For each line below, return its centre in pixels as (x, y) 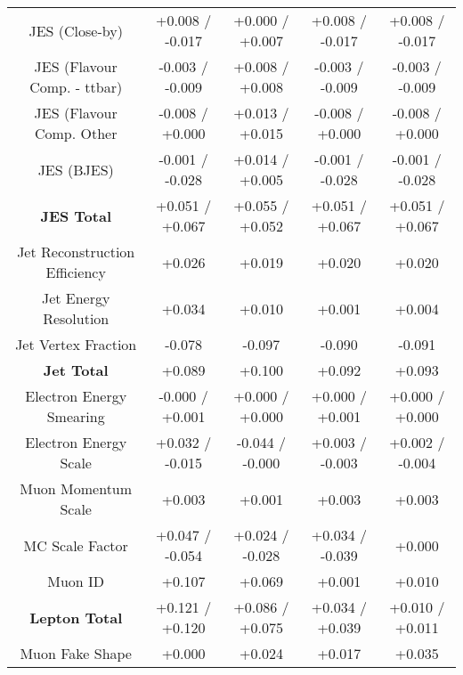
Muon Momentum (76, 488)
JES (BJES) (76, 169)
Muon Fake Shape (76, 653)
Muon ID (76, 581)
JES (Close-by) (76, 30)
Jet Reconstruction (76, 252)
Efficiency (76, 272)
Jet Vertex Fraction (76, 344)
